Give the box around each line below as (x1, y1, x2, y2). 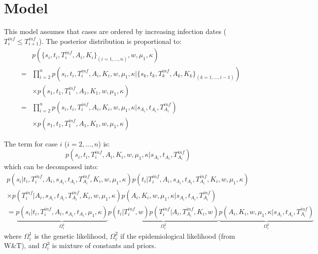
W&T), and (4, 240, 39, 251)
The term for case (4, 138, 58, 148)
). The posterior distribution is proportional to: (39, 36, 182, 46)
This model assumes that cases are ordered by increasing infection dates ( (4, 26, 227, 36)
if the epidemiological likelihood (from (120, 230, 235, 241)
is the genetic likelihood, (34, 230, 108, 241)
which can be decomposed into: (4, 161, 98, 172)
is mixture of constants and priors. (52, 240, 156, 251)
